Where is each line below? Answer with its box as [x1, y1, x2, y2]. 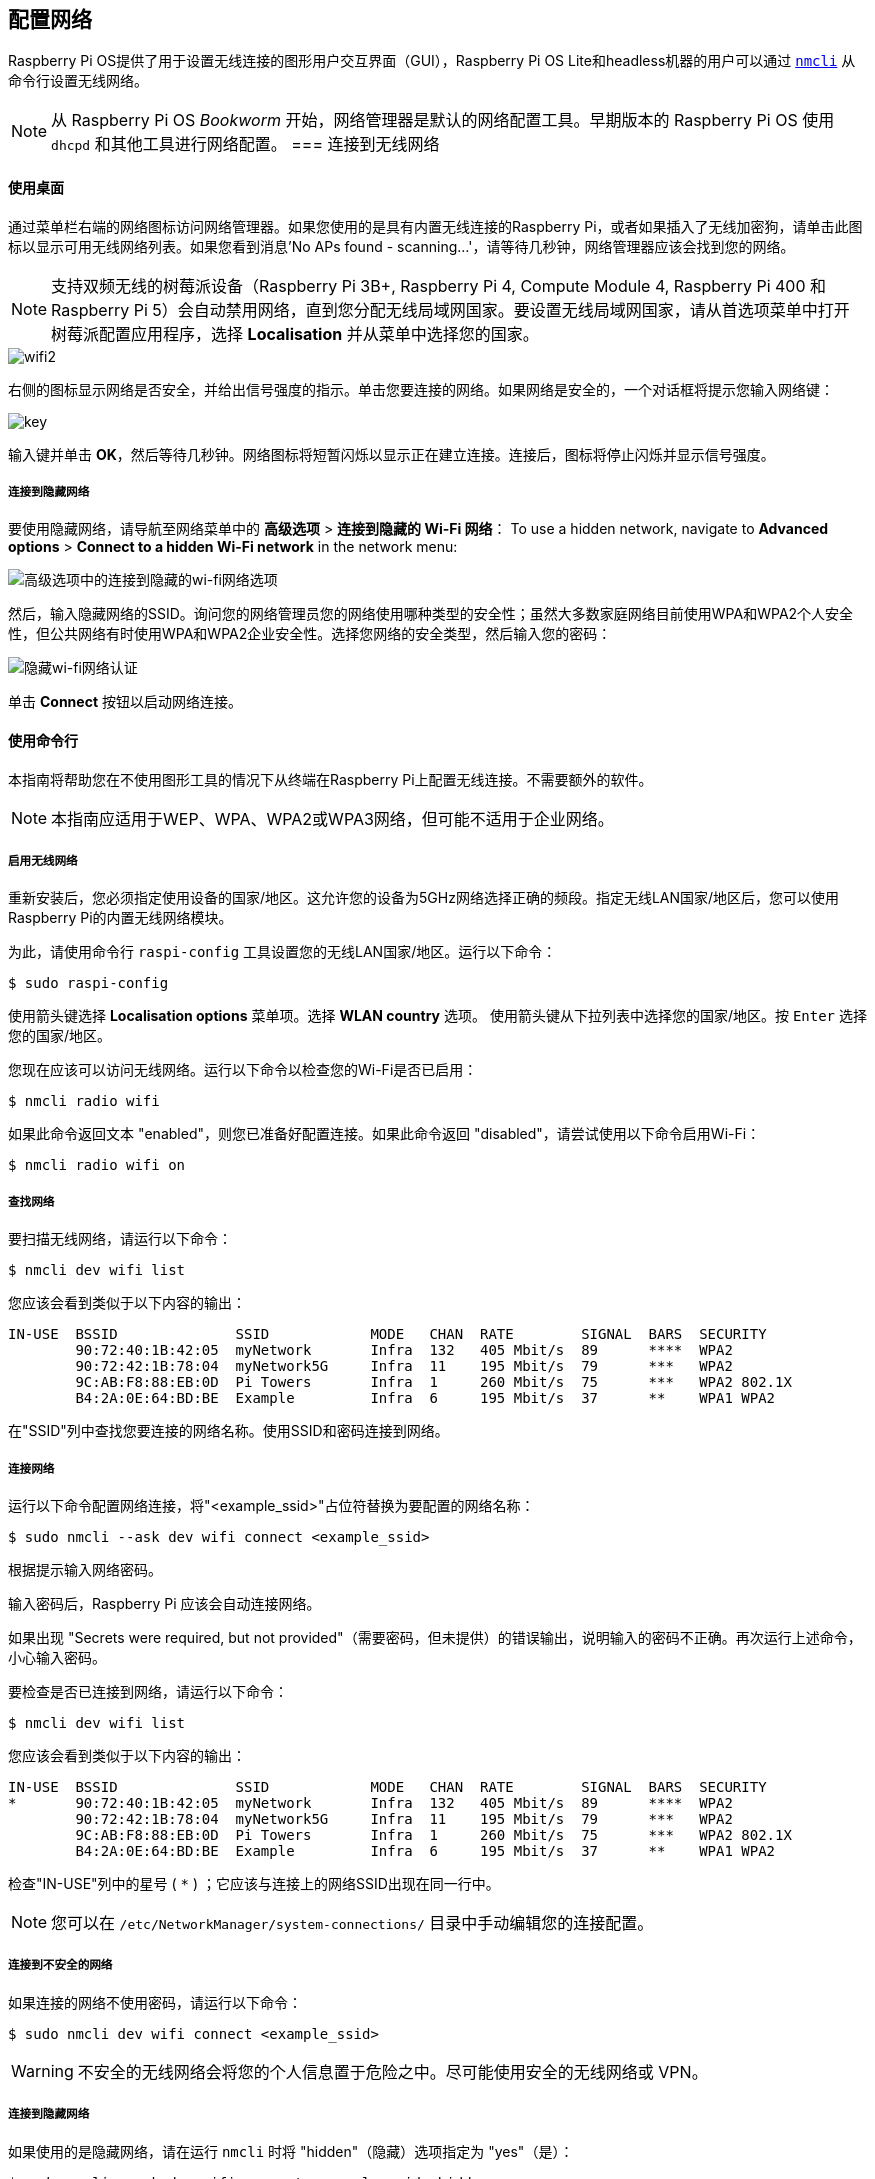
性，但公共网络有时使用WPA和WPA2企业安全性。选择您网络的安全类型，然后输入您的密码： [8, 625, 612, 643]
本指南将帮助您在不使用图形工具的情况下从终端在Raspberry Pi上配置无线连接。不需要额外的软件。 [8, 770, 653, 788]
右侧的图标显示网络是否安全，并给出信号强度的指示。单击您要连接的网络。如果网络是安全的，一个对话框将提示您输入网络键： [8, 380, 834, 398]
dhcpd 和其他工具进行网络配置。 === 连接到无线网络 [51, 134, 440, 155]
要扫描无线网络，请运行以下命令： [8, 1230, 232, 1248]
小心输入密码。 [8, 1648, 106, 1666]
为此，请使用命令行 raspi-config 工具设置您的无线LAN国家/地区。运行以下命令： [8, 943, 557, 961]
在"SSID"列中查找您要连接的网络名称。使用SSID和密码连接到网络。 [8, 1422, 449, 1440]
